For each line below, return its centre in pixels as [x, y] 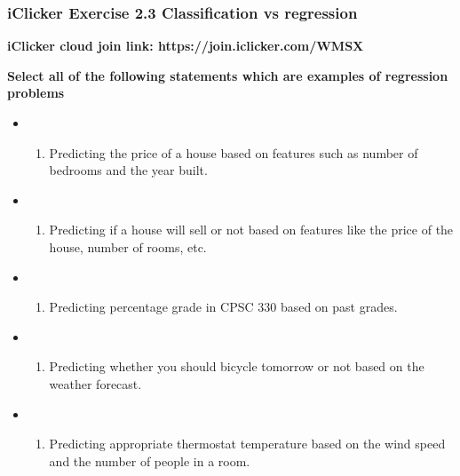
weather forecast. [95, 383]
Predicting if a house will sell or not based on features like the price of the [251, 230]
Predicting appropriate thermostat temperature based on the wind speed [247, 444]
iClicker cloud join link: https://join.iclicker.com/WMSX [186, 46]
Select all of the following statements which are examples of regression [228, 75]
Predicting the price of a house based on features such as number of [234, 152]
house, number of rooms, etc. [128, 246]
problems [36, 93]
